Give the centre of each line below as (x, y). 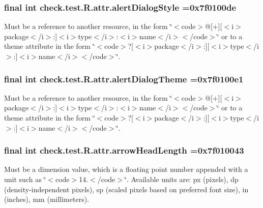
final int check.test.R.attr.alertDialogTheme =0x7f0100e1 (124, 79)
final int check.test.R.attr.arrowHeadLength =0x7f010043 (124, 150)
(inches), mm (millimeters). (47, 199)
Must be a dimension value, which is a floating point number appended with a (126, 169)
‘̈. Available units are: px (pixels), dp (181, 179)
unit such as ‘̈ (25, 179)
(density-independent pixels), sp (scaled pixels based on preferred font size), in (126, 189)
